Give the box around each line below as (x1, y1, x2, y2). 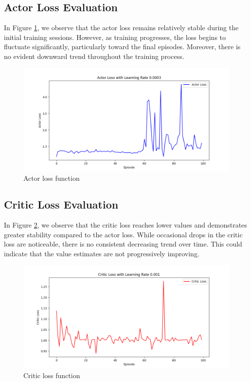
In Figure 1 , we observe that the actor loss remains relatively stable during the (4, 22, 239, 33)
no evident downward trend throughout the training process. (4, 51, 184, 61)
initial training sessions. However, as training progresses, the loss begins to (4, 32, 226, 42)
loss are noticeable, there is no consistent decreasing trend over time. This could (4, 239, 242, 249)
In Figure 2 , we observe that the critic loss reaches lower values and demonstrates (4, 219, 247, 229)
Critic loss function (23, 370, 80, 380)
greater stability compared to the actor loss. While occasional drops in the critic (4, 229, 243, 239)
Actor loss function (23, 173, 80, 183)
